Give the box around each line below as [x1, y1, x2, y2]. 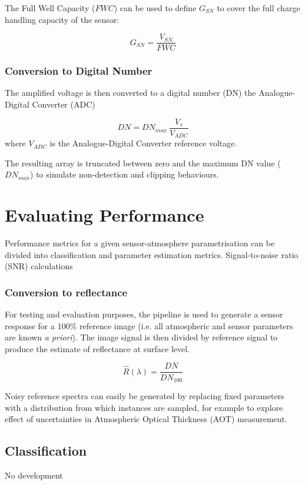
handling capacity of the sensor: [5, 13, 120, 25]
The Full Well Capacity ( [5, 2, 95, 14]
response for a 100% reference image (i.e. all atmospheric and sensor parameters [5, 319, 293, 332]
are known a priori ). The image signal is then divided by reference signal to [5, 331, 278, 343]
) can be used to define [114, 2, 197, 14]
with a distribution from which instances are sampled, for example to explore [5, 401, 283, 413]
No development [5, 469, 63, 481]
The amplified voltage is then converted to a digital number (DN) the [5, 86, 256, 99]
